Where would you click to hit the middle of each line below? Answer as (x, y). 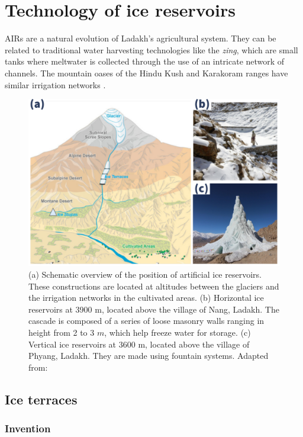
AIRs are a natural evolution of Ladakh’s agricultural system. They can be (141, 38)
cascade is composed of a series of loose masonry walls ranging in (146, 321)
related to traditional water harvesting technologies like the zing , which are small (151, 49)
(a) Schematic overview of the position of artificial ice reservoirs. (145, 274)
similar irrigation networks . (55, 84)
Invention (28, 428)
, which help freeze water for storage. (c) (178, 332)
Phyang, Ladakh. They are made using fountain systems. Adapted (149, 356)
